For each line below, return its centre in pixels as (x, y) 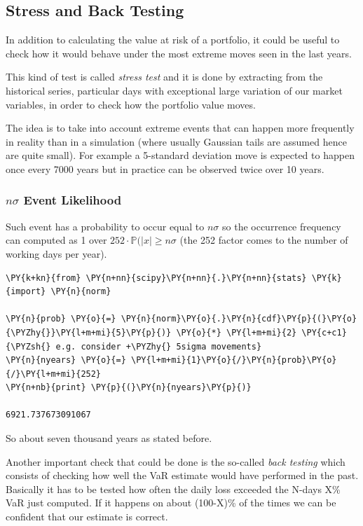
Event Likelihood (73, 200)
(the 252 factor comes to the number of (264, 240)
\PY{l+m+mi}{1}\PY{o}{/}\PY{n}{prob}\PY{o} (234, 360)
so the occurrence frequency (282, 226)
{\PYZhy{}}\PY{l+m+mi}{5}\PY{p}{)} (89, 332)
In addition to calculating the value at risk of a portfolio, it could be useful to (173, 40)
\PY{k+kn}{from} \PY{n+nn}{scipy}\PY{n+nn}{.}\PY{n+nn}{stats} (156, 278)
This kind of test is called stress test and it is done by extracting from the (164, 77)
